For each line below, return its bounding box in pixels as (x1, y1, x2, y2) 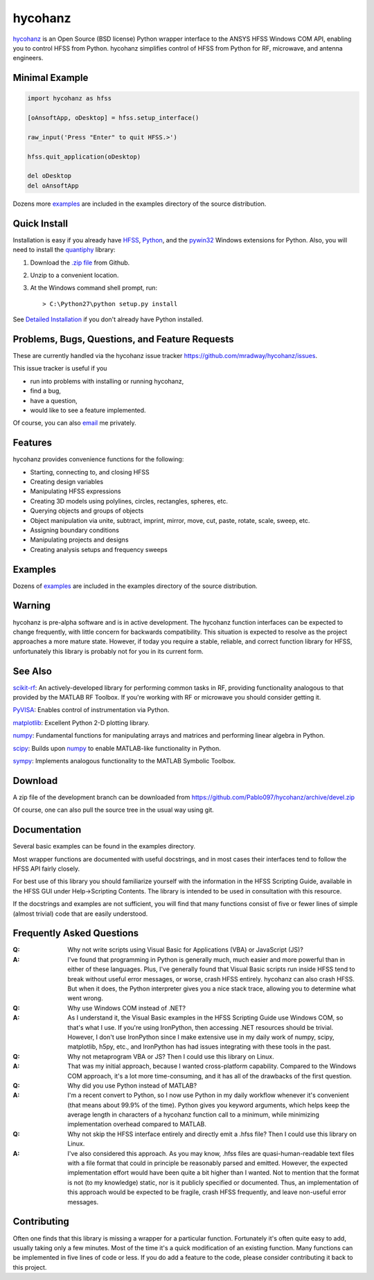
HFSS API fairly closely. (12, 864, 80, 873)
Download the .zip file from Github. (30, 258, 130, 267)
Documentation (12, 824, 82, 836)
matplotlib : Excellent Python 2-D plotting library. (12, 718, 150, 727)
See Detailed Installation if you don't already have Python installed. (12, 315, 204, 323)
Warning (12, 600, 51, 612)
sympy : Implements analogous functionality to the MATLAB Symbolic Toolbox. (12, 756, 236, 765)
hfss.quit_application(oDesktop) (27, 152, 141, 161)
